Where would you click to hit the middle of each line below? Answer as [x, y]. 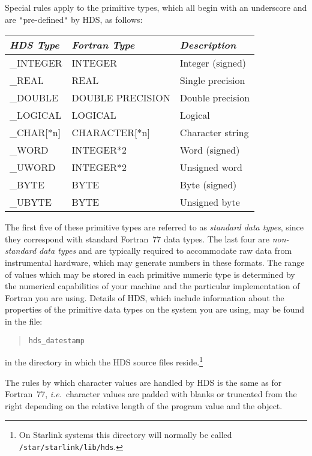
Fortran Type [103, 45]
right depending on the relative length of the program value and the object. [144, 405]
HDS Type [34, 45]
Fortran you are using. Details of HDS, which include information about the [145, 297]
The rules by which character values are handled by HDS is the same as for [143, 382]
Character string [214, 133]
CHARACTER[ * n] [111, 133]
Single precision [212, 80]
